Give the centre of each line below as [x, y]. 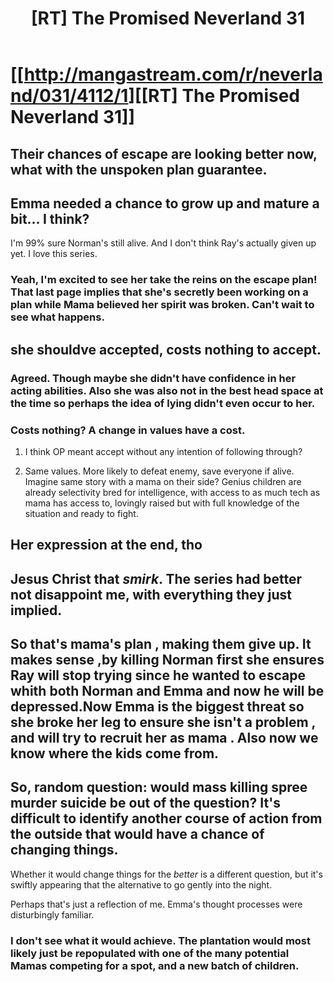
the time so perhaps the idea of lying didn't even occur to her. [163, 403]
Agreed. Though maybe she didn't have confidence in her [153, 378]
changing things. [64, 850]
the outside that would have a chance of [137, 834]
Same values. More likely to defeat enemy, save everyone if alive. [159, 471]
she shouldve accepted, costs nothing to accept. [166, 349]
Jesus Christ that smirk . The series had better [156, 578]
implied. [36, 610]
